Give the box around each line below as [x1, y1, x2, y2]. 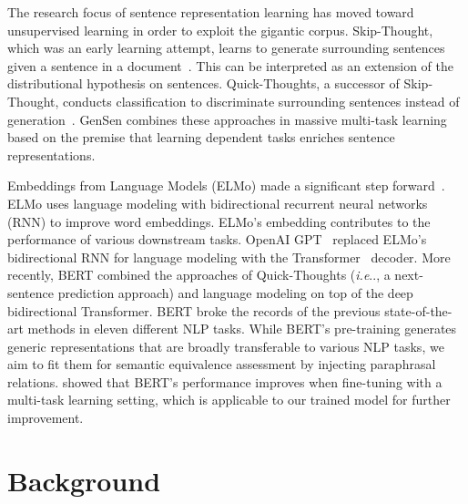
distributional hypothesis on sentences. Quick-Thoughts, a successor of [7, 74, 400, 93]
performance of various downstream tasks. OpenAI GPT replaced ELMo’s [7, 230, 427, 249]
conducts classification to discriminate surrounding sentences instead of [63, 91, 460, 110]
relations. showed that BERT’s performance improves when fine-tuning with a [7, 372, 443, 391]
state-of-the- [384, 301, 453, 320]
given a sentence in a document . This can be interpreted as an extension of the [7, 56, 453, 75]
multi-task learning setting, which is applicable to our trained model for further [7, 390, 451, 409]
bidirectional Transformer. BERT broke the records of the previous [7, 301, 381, 320]
